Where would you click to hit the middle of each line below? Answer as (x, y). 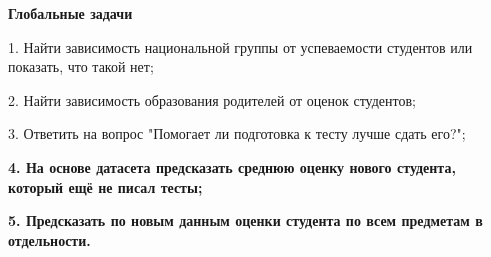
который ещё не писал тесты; (105, 186)
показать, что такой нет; (81, 66)
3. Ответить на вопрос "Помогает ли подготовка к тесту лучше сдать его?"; (237, 133)
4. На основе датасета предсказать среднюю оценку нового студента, (232, 166)
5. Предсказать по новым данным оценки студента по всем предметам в (245, 220)
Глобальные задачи (70, 13)
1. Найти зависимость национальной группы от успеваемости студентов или (240, 46)
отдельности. (49, 239)
